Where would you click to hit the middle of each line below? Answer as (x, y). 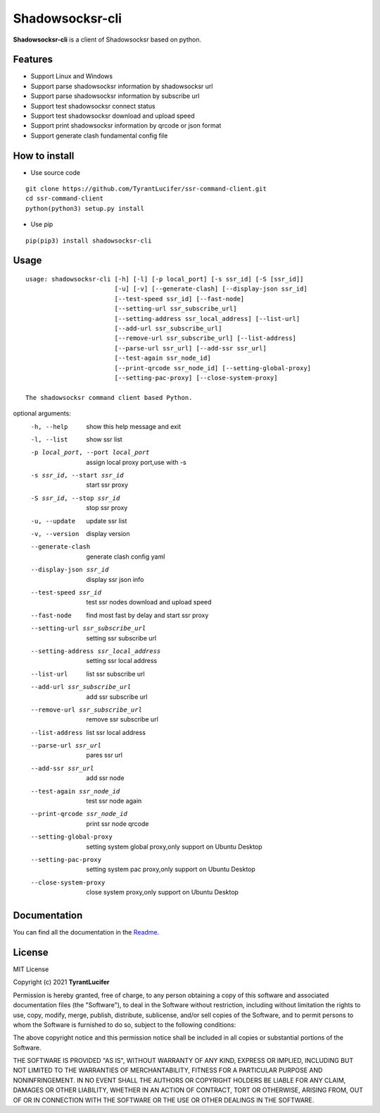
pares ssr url (104, 755)
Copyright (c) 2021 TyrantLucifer (61, 982)
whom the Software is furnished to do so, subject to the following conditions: (125, 1024)
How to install (44, 156)
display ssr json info (115, 579)
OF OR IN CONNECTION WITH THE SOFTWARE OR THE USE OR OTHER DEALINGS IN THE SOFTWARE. (164, 1100)
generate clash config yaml (126, 556)
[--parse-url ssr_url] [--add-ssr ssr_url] (190, 348)
